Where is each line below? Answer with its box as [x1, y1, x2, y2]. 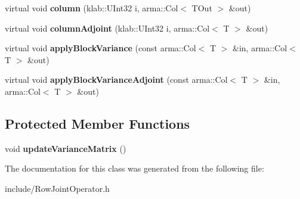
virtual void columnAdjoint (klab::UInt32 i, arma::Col [5, 21, 210, 34]
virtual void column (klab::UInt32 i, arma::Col [5, 2, 178, 14]
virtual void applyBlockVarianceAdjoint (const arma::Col [5, 73, 228, 86]
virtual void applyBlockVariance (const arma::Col [5, 42, 196, 54]
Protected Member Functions [5, 114, 190, 132]
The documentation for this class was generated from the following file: [5, 162, 264, 175]
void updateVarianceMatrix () [5, 142, 126, 154]
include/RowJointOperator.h [5, 182, 110, 194]
